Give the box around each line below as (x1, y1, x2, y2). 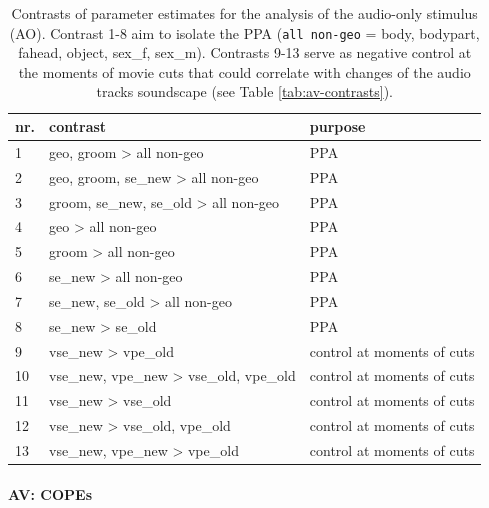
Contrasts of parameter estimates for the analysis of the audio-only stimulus (11, 3, 478, 23)
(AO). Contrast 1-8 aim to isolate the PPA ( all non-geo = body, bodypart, (9, 22, 480, 43)
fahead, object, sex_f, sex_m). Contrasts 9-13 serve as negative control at (18, 42, 472, 63)
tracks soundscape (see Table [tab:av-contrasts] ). (96, 81, 393, 102)
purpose (309, 116, 366, 137)
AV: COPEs (8, 483, 93, 504)
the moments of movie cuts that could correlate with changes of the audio (18, 61, 471, 82)
